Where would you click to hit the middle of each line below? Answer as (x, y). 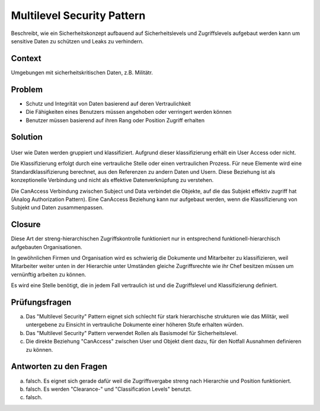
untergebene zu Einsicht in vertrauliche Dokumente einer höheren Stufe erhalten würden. (135, 325)
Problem (27, 89)
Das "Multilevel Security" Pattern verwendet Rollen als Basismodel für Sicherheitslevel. (132, 333)
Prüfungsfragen (41, 302)
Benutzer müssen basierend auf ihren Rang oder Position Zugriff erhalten (115, 120)
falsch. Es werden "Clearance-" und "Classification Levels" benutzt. (109, 389)
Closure (26, 224)
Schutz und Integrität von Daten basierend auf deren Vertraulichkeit (108, 103)
